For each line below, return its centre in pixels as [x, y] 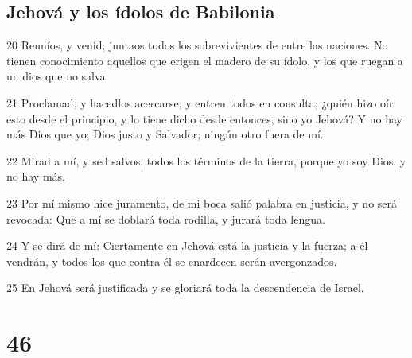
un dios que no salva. [58, 76]
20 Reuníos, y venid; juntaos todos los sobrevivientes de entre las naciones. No [197, 45]
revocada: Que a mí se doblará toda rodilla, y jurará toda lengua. [166, 218]
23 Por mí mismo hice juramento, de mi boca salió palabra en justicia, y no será [202, 202]
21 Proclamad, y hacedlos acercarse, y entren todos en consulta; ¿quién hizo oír [200, 102]
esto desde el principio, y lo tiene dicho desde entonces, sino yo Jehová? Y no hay [204, 118]
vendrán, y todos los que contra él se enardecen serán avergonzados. [172, 261]
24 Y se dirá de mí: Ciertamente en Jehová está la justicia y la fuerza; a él [187, 245]
